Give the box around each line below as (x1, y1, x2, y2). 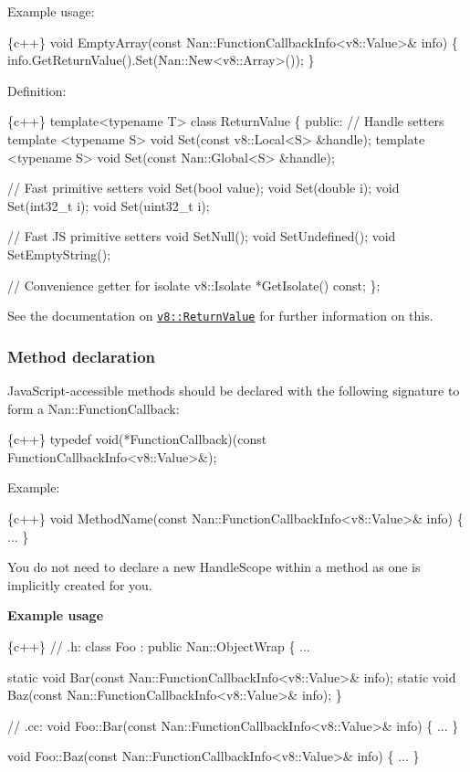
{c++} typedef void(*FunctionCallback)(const (7, 429, 267, 449)
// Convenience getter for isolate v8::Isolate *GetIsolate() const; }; (7, 275, 381, 294)
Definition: (7, 80, 67, 100)
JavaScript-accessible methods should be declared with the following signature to (7, 381, 460, 399)
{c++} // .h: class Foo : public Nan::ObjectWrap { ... (7, 636, 310, 655)
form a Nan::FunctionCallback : (7, 398, 180, 418)
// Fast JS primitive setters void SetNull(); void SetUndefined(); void (7, 227, 396, 246)
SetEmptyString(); (7, 244, 111, 263)
